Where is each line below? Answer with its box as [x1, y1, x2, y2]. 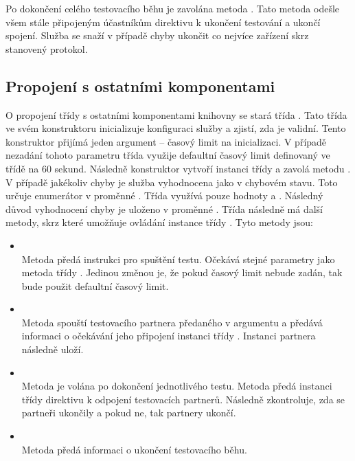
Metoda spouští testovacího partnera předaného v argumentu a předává [21, 315, 323, 329]
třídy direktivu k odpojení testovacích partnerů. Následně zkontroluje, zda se [21, 392, 345, 406]
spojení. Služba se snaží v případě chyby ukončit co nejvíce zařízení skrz [5, 28, 309, 43]
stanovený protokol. [5, 41, 88, 56]
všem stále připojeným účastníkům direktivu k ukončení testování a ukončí [5, 14, 321, 29]
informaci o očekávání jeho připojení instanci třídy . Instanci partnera [21, 328, 316, 343]
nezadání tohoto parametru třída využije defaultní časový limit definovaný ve [5, 148, 330, 162]
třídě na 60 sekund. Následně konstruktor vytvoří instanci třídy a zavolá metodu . [5, 161, 351, 175]
